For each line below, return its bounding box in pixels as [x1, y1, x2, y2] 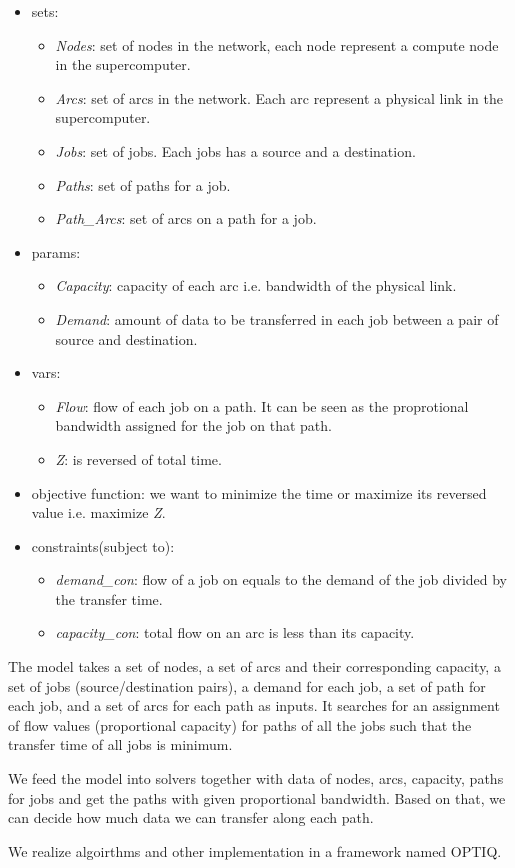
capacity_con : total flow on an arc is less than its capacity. [55, 622, 415, 643]
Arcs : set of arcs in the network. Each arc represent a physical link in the [55, 87, 503, 108]
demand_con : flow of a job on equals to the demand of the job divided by [55, 569, 508, 590]
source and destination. [55, 328, 198, 349]
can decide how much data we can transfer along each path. [8, 807, 374, 828]
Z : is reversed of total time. [55, 448, 222, 469]
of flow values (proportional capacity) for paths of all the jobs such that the [8, 714, 472, 735]
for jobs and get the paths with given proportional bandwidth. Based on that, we [8, 787, 506, 808]
